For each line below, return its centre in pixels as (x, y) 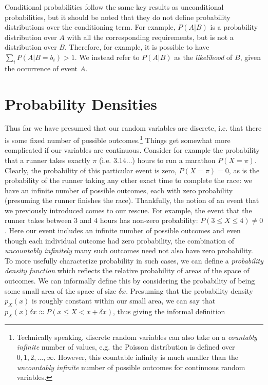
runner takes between (38, 220)
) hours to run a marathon (174, 160)
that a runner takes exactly (47, 160)
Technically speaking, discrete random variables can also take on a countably (137, 337)
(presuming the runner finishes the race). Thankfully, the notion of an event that (132, 200)
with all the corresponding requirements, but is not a (150, 37)
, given (251, 57)
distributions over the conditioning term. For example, (90, 27)
